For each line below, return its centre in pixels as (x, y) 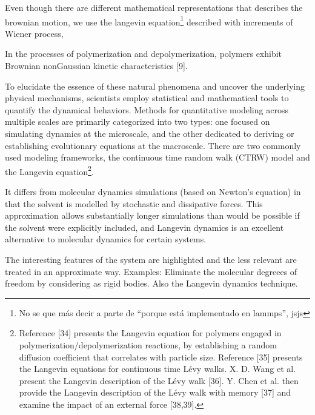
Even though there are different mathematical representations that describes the (154, 7)
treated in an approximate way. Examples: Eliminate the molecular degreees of (151, 271)
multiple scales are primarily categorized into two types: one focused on (138, 121)
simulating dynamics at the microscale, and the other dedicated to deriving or (150, 133)
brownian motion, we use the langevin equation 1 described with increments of (149, 21)
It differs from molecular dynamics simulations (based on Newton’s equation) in (153, 192)
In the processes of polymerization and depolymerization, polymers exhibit (144, 54)
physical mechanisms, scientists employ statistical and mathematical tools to (147, 98)
